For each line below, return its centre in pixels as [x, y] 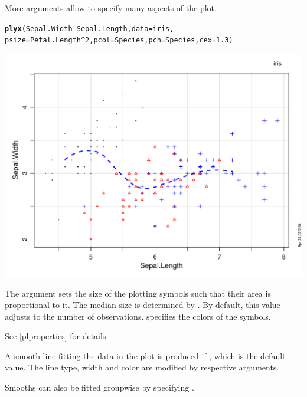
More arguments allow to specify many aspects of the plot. [111, 8]
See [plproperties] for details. [57, 336]
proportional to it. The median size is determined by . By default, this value [143, 305]
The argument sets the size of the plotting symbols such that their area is [138, 293]
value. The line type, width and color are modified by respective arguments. [142, 367]
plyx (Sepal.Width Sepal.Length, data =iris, [89, 29]
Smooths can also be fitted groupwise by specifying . [99, 387]
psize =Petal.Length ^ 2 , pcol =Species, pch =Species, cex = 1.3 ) [119, 40]
